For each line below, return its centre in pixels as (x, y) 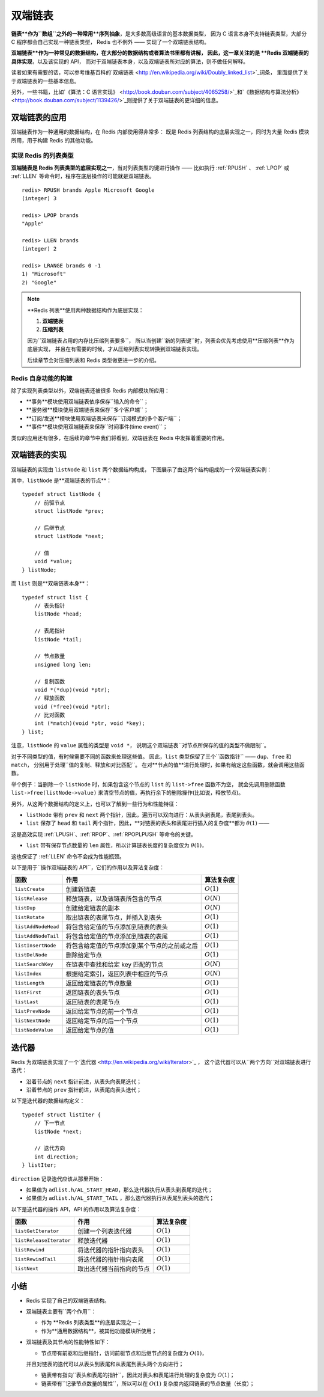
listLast (27, 1002)
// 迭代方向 (49, 1148)
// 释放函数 (49, 698)
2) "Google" (39, 282)
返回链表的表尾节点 (93, 1002)
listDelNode (31, 955)
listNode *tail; (58, 639)
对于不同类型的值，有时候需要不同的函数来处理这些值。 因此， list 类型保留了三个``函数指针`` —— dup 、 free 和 (151, 756)
